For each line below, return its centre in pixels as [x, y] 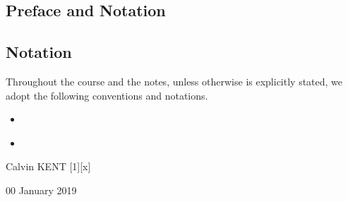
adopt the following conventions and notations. [107, 95]
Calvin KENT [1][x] [48, 166]
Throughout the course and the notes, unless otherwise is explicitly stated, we [174, 81]
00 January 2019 [41, 190]
